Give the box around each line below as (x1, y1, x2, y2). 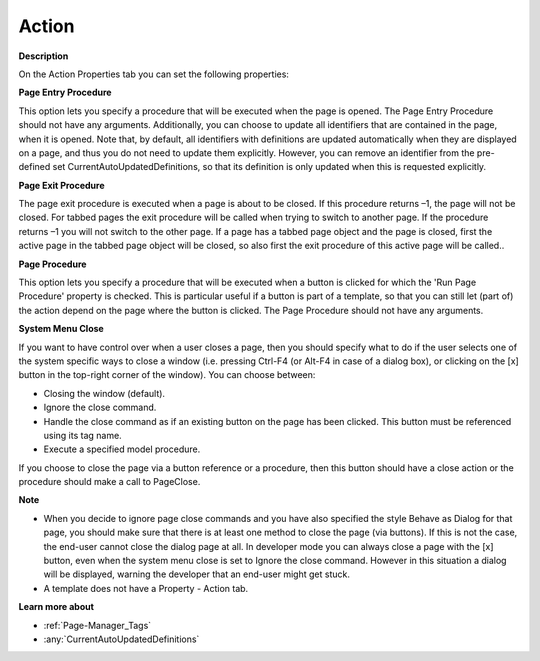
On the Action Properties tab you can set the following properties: (18, 68, 290, 80)
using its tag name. (43, 429, 122, 441)
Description (18, 50, 69, 62)
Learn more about (18, 601, 95, 613)
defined (18, 161, 51, 173)
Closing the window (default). (43, 387, 165, 399)
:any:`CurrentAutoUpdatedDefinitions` (43, 633, 200, 645)
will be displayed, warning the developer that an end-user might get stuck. (43, 568, 350, 580)
